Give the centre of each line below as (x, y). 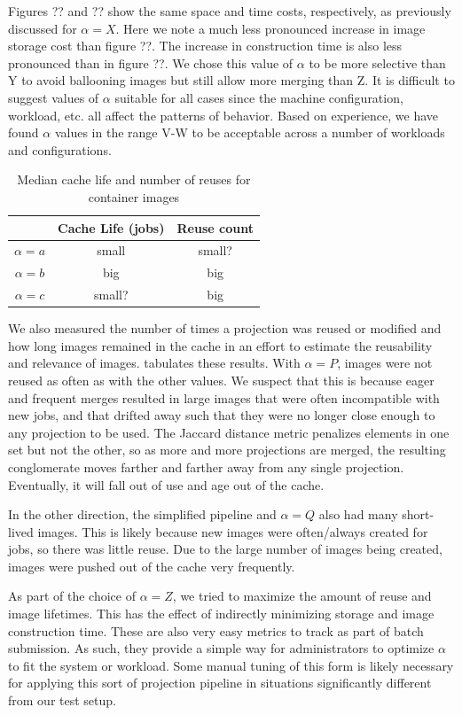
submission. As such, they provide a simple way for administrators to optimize (221, 648)
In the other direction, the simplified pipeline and (142, 514)
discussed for (43, 28)
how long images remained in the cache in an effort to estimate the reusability (220, 345)
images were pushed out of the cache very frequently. (152, 566)
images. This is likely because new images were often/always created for (233, 531)
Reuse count (215, 227)
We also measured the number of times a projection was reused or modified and (225, 328)
